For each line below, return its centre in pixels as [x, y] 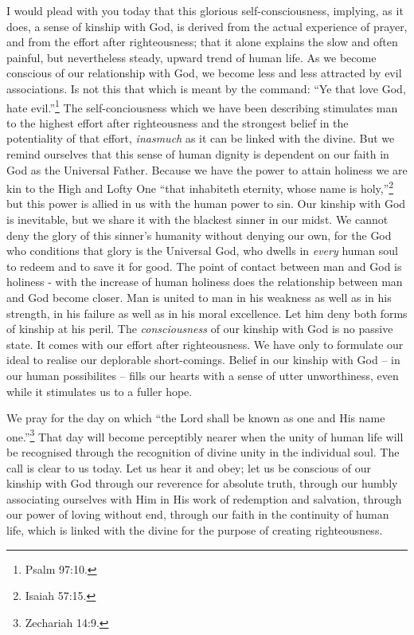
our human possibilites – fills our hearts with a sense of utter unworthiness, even [203, 375]
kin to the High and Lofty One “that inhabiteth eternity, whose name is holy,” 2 [200, 187]
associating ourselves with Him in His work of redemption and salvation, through [204, 498]
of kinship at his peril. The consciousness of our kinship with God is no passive [200, 329]
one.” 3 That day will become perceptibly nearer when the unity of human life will [205, 435]
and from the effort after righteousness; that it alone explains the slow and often [202, 42]
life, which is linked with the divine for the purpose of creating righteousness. [195, 529]
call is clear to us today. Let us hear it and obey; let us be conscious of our [189, 467]
